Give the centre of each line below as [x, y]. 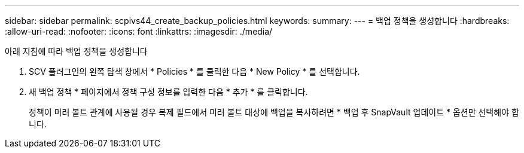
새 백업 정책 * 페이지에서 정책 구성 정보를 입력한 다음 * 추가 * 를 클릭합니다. [168, 92]
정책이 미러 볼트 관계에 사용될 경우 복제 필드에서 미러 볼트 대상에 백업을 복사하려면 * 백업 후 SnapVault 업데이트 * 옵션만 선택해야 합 [274, 112]
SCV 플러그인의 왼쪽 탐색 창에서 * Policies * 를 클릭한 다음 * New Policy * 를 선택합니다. [194, 71]
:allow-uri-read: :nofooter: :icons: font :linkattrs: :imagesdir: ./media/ [139, 31]
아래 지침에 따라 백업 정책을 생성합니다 [76, 51]
